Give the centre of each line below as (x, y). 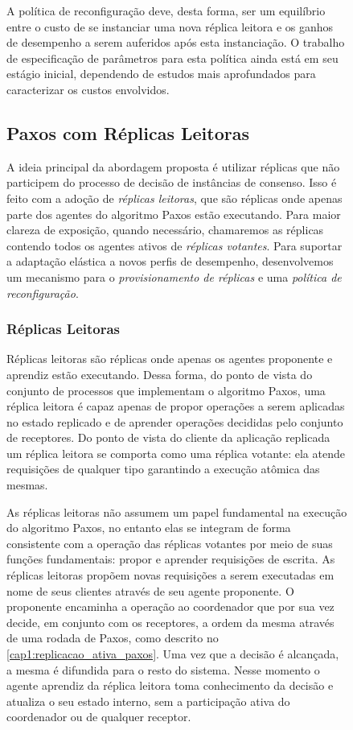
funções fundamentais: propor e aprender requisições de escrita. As (171, 559)
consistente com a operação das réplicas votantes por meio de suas (170, 543)
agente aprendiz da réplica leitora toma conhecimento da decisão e (170, 685)
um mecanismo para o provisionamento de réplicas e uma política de (174, 276)
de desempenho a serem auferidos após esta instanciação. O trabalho (176, 42)
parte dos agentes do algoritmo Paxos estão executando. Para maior (174, 214)
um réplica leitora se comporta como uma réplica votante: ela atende (176, 453)
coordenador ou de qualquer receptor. (99, 717)
